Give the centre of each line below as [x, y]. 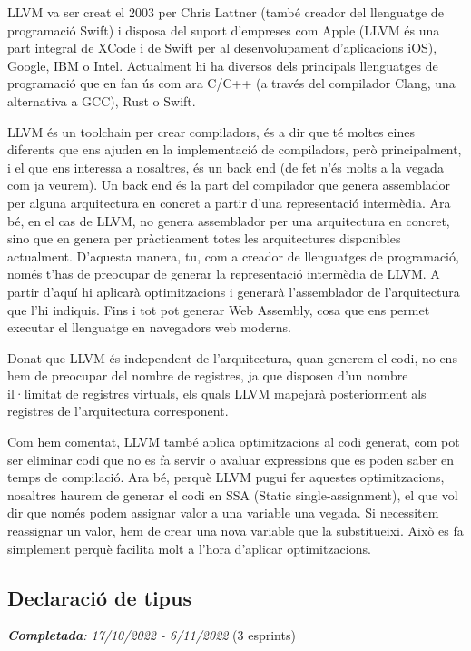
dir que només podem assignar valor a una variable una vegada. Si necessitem [223, 513]
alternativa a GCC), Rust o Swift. [102, 100]
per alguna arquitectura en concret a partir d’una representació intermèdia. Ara [229, 202]
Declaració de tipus [99, 597]
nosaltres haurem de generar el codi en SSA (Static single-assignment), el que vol [233, 494]
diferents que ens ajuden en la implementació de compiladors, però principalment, [235, 149]
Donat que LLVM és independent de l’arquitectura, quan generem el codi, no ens [232, 357]
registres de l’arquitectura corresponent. [118, 411]
